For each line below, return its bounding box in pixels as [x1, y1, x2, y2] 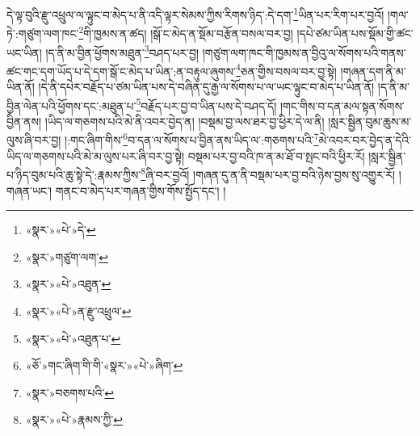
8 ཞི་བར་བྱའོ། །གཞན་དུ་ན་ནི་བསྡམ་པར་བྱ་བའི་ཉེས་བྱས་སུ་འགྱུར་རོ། [141, 164, 396, 182]
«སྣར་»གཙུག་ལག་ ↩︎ [25, 248, 109, 265]
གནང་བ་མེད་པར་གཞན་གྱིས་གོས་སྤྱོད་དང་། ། [55, 182, 226, 199]
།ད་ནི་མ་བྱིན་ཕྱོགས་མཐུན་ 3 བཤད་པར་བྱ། [45, 41, 199, 61]
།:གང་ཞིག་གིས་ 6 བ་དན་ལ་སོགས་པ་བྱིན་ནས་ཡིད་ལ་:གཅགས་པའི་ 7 [64, 129, 319, 149]
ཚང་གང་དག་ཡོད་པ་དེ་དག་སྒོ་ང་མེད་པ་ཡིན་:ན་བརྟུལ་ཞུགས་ [6, 62, 236, 79]
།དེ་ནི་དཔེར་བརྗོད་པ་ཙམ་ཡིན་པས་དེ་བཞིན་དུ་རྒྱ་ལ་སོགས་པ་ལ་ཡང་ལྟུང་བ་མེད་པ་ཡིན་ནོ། [38, 78, 375, 94]
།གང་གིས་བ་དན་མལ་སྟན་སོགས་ [279, 97, 405, 114]
